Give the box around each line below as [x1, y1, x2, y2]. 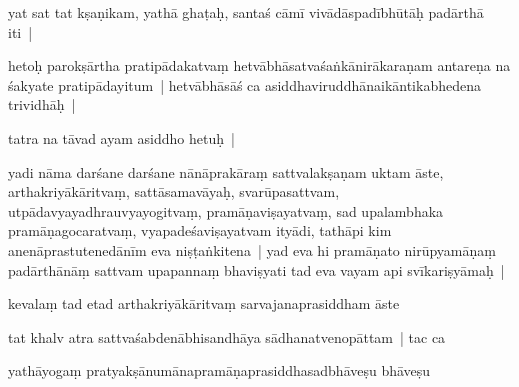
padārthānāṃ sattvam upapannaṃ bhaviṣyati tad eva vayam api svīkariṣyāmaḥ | [8, 259, 505, 280]
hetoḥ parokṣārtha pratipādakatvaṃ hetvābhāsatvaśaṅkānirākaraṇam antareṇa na [8, 55, 511, 76]
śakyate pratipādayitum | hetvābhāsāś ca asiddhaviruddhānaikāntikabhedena [8, 74, 481, 95]
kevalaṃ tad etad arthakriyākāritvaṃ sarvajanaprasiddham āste [8, 293, 400, 314]
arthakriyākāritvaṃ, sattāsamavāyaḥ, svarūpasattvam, [8, 181, 340, 202]
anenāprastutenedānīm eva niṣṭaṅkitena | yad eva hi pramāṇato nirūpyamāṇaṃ [8, 239, 496, 260]
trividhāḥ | [8, 94, 76, 115]
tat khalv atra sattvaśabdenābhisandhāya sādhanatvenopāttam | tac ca [8, 326, 446, 347]
